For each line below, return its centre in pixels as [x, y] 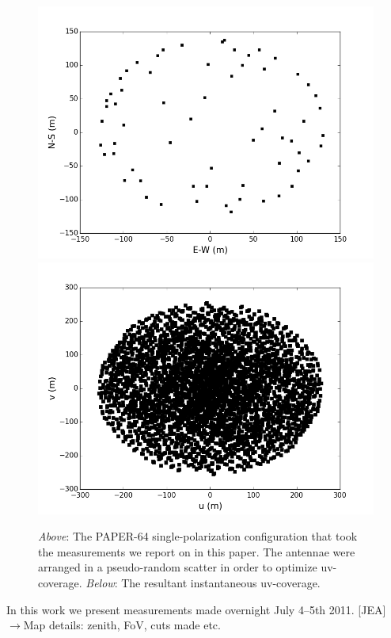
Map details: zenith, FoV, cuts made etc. [122, 625]
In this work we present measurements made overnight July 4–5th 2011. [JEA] [196, 609]
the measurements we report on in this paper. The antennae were [197, 551]
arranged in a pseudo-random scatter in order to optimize [178, 567]
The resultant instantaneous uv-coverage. [221, 582]
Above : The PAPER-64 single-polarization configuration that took [198, 536]
